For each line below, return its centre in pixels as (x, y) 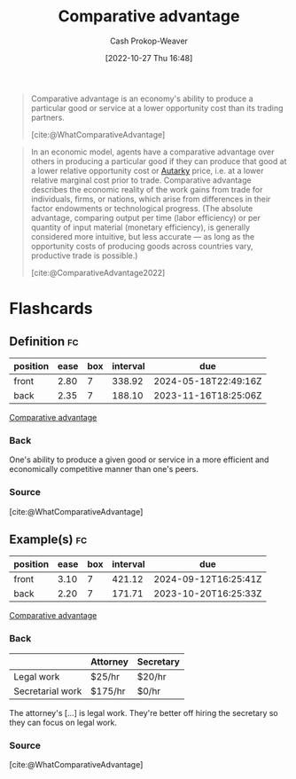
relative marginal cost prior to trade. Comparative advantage (141, 180)
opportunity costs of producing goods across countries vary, (142, 246)
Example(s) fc (48, 539)
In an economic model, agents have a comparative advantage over (152, 152)
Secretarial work (48, 691)
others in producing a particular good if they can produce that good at (159, 161)
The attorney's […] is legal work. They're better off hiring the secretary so (144, 712)
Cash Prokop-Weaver (149, 41)
